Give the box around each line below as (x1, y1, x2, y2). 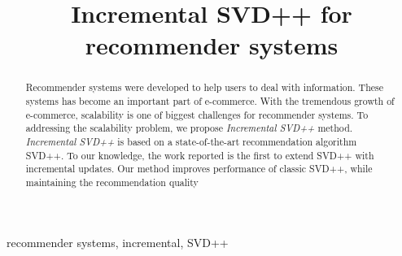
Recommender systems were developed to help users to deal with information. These (25, 80, 384, 94)
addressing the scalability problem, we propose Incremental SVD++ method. (25, 121, 353, 135)
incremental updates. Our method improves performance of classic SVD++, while (25, 162, 373, 176)
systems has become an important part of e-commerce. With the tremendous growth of (25, 94, 395, 108)
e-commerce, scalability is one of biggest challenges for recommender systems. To (25, 107, 369, 121)
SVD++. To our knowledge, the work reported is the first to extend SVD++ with (25, 148, 374, 162)
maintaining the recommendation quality (25, 175, 199, 189)
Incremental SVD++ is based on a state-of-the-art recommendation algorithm (25, 134, 357, 148)
